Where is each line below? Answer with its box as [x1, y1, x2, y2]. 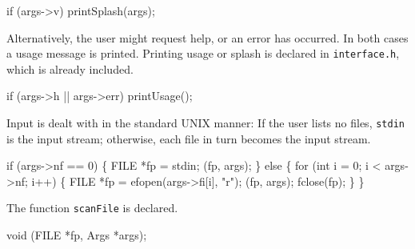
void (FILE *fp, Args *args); [6, 227, 147, 243]
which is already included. [6, 60, 134, 77]
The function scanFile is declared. [6, 199, 178, 216]
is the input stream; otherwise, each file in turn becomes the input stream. [6, 130, 371, 147]
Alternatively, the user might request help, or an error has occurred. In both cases [6, 29, 409, 46]
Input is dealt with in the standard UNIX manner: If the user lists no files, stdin [6, 114, 405, 131]
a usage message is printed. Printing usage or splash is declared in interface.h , [6, 45, 400, 62]
